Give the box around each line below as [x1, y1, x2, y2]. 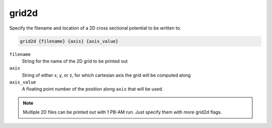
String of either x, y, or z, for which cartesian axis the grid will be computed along [22, 72, 191, 78]
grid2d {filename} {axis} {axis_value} [20, 38, 118, 44]
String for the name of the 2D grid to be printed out [22, 58, 128, 64]
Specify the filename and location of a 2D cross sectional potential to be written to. [9, 25, 181, 31]
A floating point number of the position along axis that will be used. [22, 86, 164, 92]
